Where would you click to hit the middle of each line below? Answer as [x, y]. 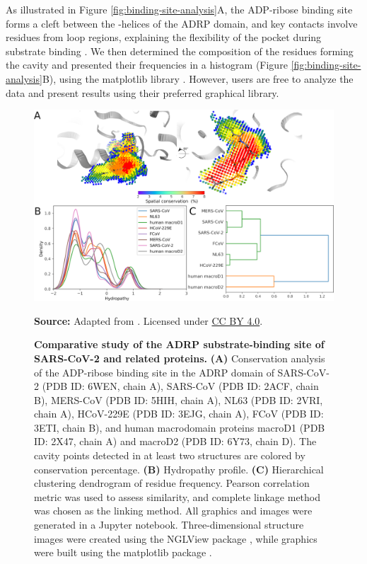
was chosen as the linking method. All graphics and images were [173, 511]
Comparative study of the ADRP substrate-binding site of [179, 344]
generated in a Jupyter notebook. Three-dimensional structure [169, 525]
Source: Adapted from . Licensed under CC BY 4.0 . [148, 320]
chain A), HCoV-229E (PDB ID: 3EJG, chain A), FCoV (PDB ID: [179, 414]
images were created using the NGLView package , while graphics [176, 538]
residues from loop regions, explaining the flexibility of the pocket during [164, 37]
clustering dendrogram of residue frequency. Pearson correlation [172, 483]
